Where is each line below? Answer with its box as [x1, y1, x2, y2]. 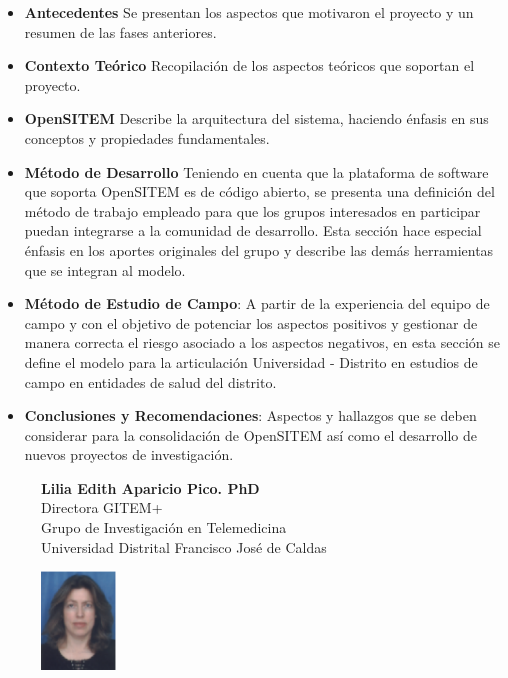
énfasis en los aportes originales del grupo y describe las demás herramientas [24, 239, 494, 260]
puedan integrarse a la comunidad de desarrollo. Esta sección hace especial [24, 220, 482, 241]
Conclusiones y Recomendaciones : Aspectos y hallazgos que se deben [24, 405, 477, 426]
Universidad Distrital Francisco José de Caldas [41, 536, 327, 557]
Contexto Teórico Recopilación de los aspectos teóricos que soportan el [24, 55, 475, 76]
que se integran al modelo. [24, 259, 186, 280]
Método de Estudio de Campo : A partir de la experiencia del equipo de [24, 293, 490, 314]
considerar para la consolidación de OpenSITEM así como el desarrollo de [24, 424, 477, 445]
